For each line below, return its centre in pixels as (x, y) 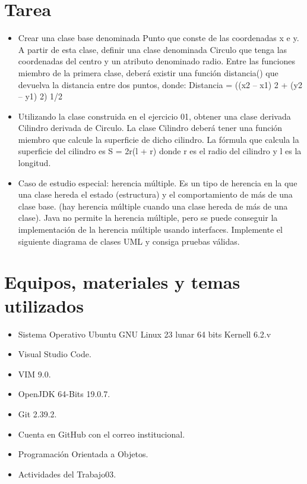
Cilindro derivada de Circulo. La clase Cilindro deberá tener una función (150, 128)
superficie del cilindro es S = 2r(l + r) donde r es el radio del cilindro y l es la (160, 151)
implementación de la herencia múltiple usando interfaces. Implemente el (150, 229)
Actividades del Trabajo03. (67, 474)
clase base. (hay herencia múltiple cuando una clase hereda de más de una (153, 206)
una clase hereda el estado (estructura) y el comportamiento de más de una (155, 194)
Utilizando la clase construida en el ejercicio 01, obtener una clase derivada (154, 116)
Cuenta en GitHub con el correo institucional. (102, 434)
